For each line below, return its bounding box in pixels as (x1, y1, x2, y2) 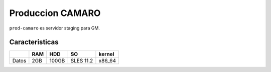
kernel (98, 50, 114, 57)
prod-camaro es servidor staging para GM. (9, 25, 100, 31)
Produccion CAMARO (9, 7, 101, 18)
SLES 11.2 (70, 57, 93, 64)
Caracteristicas (9, 38, 59, 46)
